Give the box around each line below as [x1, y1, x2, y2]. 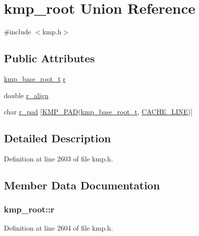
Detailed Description [4, 131, 111, 146]
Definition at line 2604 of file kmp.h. [4, 222, 113, 233]
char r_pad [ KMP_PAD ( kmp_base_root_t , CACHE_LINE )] [4, 106, 193, 117]
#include [4, 26, 31, 37]
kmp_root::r [4, 203, 54, 215]
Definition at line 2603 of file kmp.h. [4, 153, 113, 163]
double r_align [4, 90, 49, 100]
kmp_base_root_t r [4, 73, 66, 83]
